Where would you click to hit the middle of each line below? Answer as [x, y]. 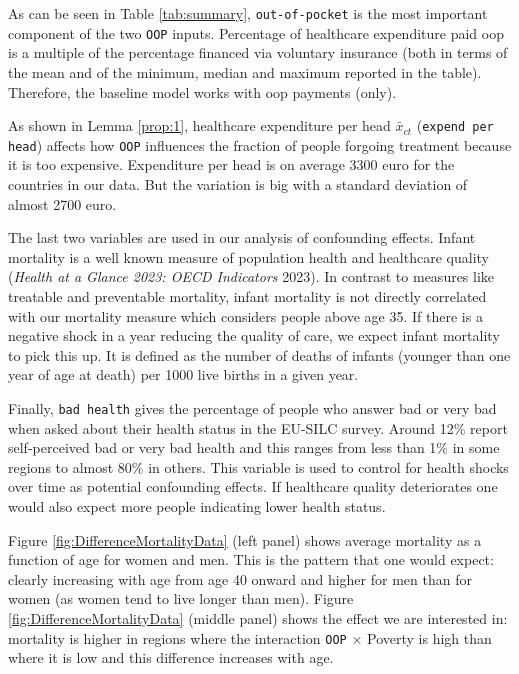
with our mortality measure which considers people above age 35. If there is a [245, 315]
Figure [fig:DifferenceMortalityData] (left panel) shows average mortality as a [245, 539]
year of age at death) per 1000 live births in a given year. [183, 374]
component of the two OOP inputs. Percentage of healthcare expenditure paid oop [256, 32]
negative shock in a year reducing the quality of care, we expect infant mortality [254, 335]
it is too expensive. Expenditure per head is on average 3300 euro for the [231, 164]
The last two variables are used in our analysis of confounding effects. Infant [242, 237]
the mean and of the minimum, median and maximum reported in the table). [245, 71]
